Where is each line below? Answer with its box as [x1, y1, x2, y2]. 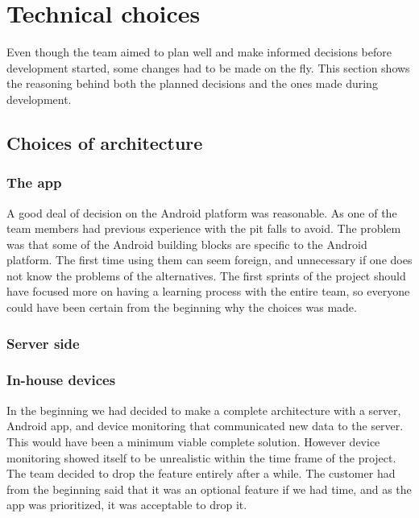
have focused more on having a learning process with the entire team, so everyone [6, 283, 410, 300]
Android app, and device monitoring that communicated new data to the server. [6, 417, 404, 434]
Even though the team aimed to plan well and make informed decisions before [6, 44, 392, 60]
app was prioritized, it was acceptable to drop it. [6, 496, 247, 513]
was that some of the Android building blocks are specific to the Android [6, 235, 367, 252]
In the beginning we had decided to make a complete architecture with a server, [6, 401, 401, 418]
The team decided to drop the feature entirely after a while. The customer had [6, 465, 396, 482]
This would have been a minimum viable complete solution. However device [6, 433, 380, 450]
